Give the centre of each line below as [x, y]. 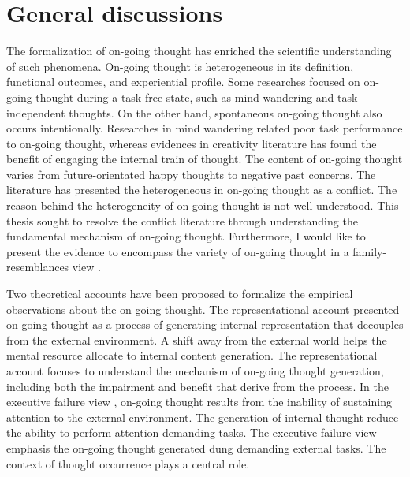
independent [36, 112]
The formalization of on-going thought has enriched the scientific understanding [199, 51]
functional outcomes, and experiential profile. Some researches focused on [183, 82]
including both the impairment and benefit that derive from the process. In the [198, 386]
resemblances [38, 267]
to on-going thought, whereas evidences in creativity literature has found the [192, 143]
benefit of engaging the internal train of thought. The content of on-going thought [205, 159]
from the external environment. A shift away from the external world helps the [197, 339]
